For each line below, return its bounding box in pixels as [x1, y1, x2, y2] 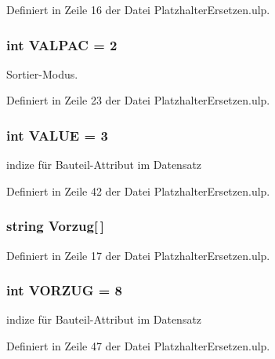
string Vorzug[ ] [6, 216, 105, 236]
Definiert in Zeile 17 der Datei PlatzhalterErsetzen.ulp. [6, 247, 270, 263]
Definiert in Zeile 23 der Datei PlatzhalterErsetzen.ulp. [6, 92, 270, 108]
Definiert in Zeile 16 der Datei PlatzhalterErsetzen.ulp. [6, 2, 270, 17]
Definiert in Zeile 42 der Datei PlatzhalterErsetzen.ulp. [6, 182, 270, 199]
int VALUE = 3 [6, 125, 108, 145]
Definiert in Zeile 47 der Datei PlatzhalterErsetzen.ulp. [6, 338, 270, 354]
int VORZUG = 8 [6, 280, 123, 300]
